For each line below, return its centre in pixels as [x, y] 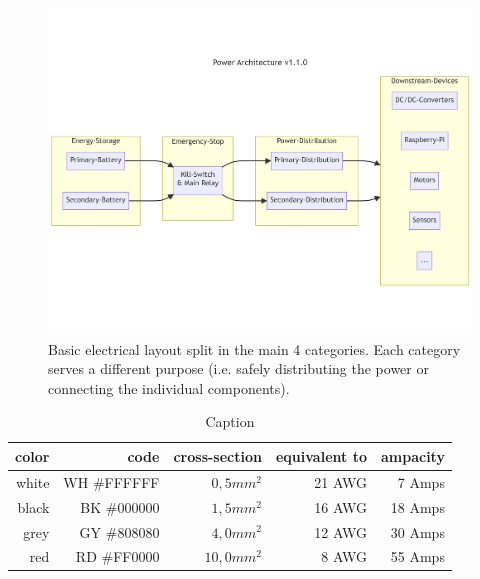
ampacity [412, 455]
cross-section [217, 455]
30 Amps [417, 531]
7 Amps [421, 481]
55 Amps [417, 556]
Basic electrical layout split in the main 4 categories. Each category [254, 348]
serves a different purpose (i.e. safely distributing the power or [238, 368]
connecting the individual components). [169, 387]
